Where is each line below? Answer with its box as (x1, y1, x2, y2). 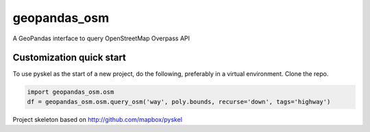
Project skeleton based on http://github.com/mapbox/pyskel (12, 115, 183, 123)
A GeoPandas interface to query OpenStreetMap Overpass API (12, 34, 190, 42)
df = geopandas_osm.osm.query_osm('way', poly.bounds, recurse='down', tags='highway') (27, 98, 331, 105)
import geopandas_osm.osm (27, 88, 114, 96)
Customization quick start (12, 52, 127, 64)
